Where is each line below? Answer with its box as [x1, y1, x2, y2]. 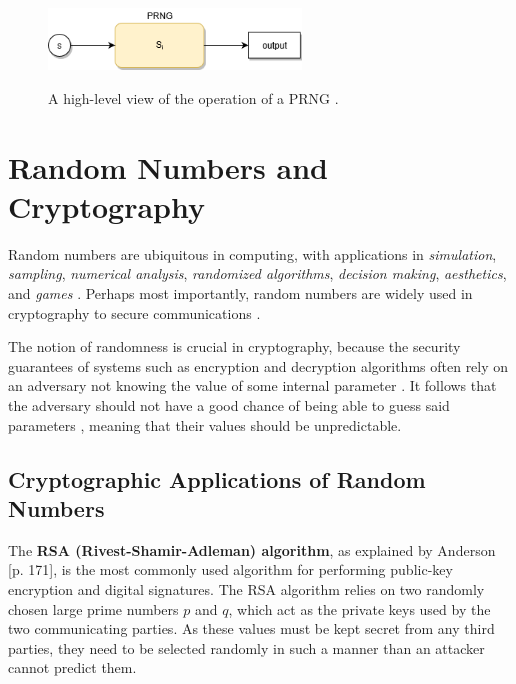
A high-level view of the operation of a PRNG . [48, 87, 339, 108]
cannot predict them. [8, 657, 137, 678]
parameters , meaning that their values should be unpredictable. [8, 414, 402, 435]
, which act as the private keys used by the [228, 598, 491, 619]
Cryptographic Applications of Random [8, 463, 426, 494]
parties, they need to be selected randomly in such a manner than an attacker [8, 637, 485, 658]
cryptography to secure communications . [8, 302, 261, 323]
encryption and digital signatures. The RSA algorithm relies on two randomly [8, 578, 485, 599]
